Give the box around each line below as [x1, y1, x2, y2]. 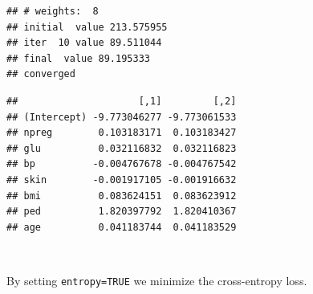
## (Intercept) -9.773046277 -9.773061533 [6, 111, 237, 123]
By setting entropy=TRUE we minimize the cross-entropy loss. [6, 272, 307, 288]
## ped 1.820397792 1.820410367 [6, 206, 237, 218]
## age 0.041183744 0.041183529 [6, 221, 237, 233]
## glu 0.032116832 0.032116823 [6, 142, 237, 154]
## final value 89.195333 [6, 52, 150, 64]
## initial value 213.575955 [6, 21, 168, 33]
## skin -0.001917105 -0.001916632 [6, 174, 237, 186]
